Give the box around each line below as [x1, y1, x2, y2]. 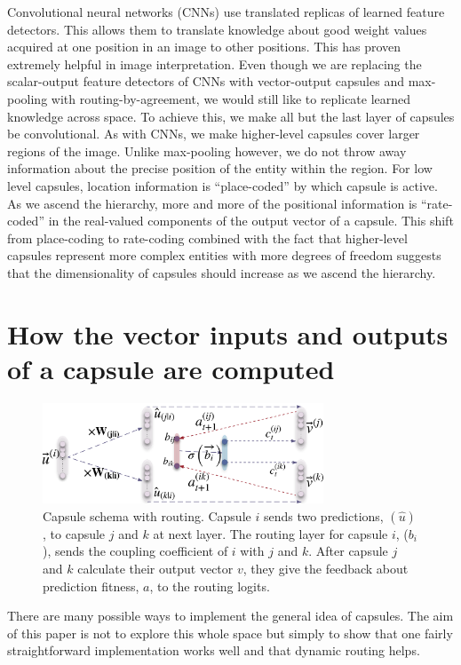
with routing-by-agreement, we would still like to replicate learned [51, 89, 411, 107]
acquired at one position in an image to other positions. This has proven [7, 37, 401, 56]
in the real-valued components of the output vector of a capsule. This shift [48, 211, 454, 230]
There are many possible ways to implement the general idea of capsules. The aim [7, 606, 454, 625]
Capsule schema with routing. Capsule [43, 506, 251, 525]
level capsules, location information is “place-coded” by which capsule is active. [7, 176, 438, 194]
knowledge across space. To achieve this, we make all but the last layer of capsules [7, 107, 455, 125]
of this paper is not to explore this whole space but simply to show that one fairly [7, 623, 453, 642]
